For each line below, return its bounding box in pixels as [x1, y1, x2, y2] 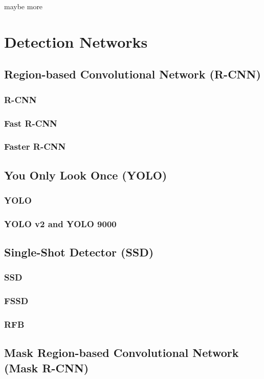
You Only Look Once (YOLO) [4, 167, 167, 183]
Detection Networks [4, 31, 148, 52]
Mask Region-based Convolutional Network [4, 345, 239, 361]
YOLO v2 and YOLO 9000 [4, 217, 117, 230]
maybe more [4, 1, 43, 11]
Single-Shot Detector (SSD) [4, 244, 154, 260]
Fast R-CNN [4, 116, 57, 129]
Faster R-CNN [4, 140, 66, 153]
